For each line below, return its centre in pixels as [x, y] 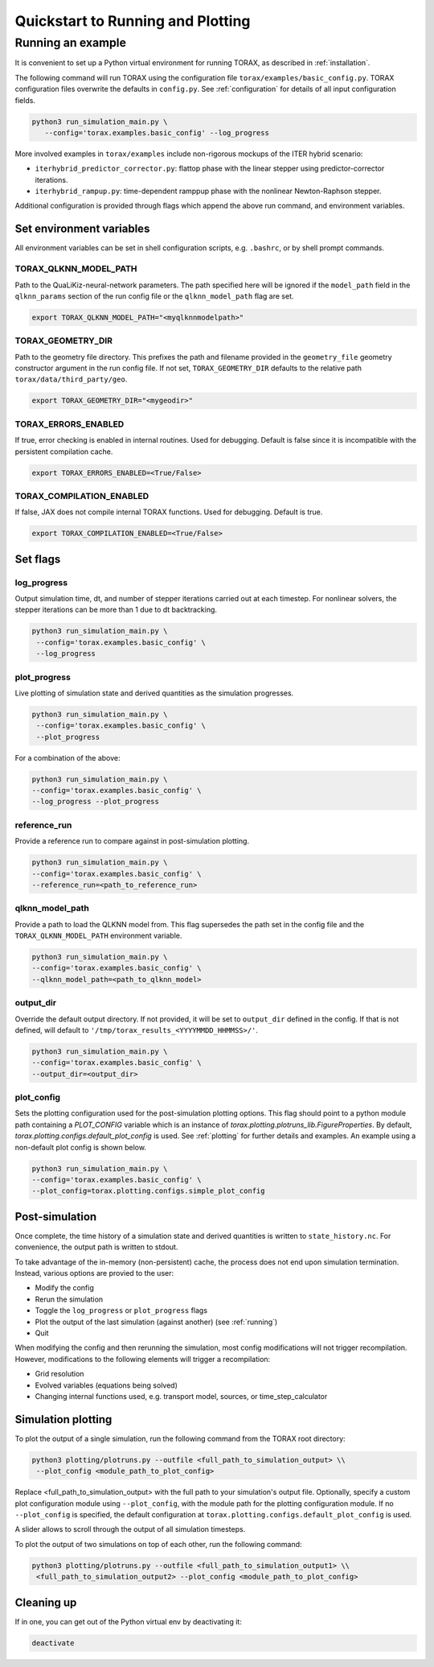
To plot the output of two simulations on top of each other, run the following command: [158, 1544]
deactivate [53, 1643]
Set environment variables [82, 229]
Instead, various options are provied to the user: [94, 1273]
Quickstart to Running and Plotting [133, 21]
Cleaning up [46, 1602]
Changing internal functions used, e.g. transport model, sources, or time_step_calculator [181, 1396]
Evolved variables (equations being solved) [106, 1385]
